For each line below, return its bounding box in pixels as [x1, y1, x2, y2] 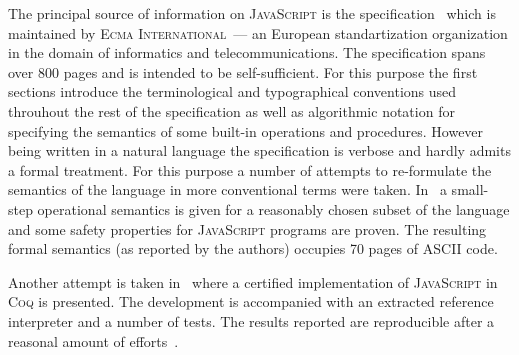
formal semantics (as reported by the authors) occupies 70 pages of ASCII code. [8, 238, 498, 259]
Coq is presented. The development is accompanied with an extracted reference [8, 291, 494, 312]
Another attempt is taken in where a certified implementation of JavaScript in [8, 271, 498, 292]
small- [451, 179, 489, 200]
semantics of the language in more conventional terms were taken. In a [8, 179, 447, 200]
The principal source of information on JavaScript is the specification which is [8, 3, 496, 23]
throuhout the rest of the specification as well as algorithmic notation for [8, 100, 455, 121]
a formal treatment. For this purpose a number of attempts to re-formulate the [8, 159, 492, 180]
